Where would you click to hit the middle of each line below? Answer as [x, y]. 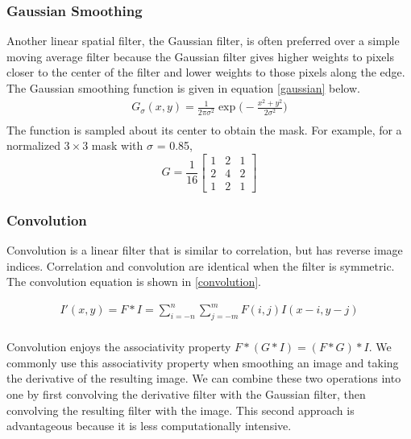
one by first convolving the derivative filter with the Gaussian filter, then [186, 394]
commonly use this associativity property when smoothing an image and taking [203, 362]
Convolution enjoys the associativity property [119, 347]
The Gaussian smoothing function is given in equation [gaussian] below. [183, 88]
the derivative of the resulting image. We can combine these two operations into [204, 378]
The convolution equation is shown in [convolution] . [134, 282]
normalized [33, 145]
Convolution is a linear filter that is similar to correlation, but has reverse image [205, 250]
